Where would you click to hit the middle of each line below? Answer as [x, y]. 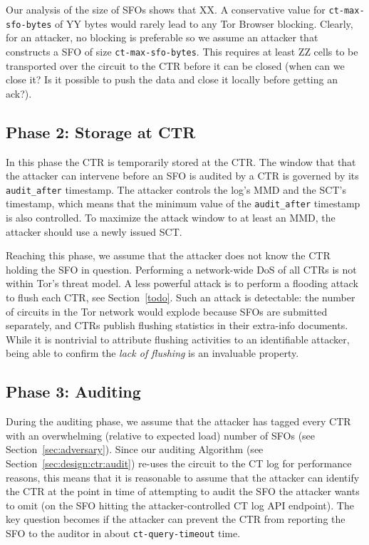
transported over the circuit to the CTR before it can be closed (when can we [175, 65]
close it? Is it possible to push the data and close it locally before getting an [172, 79]
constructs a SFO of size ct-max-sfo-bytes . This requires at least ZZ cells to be [182, 51]
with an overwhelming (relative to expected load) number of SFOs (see [161, 435]
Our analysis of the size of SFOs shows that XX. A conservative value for [166, 9]
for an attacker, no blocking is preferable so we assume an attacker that [162, 37]
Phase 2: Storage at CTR [101, 131]
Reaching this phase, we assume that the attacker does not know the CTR [168, 255]
